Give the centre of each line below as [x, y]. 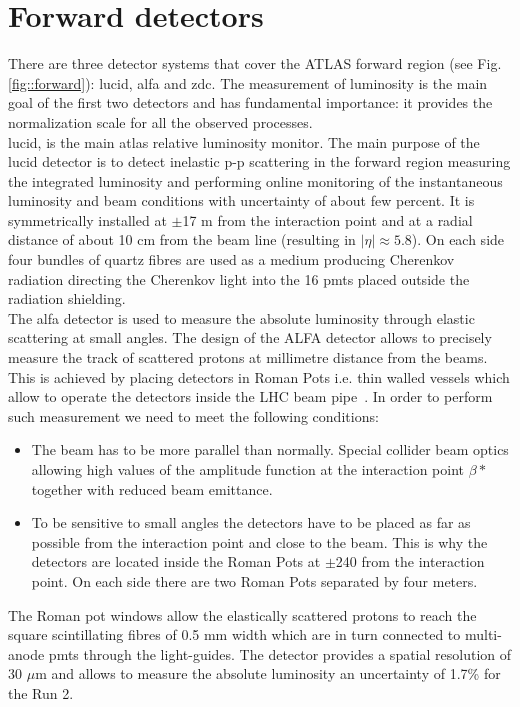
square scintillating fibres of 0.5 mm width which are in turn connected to [234, 634]
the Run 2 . [41, 692]
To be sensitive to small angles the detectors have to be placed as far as [251, 522]
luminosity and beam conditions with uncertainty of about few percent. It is [241, 200]
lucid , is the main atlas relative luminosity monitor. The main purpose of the [244, 141]
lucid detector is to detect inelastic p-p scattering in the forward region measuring [259, 161]
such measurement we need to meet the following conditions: [193, 415]
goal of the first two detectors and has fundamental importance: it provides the [250, 102]
